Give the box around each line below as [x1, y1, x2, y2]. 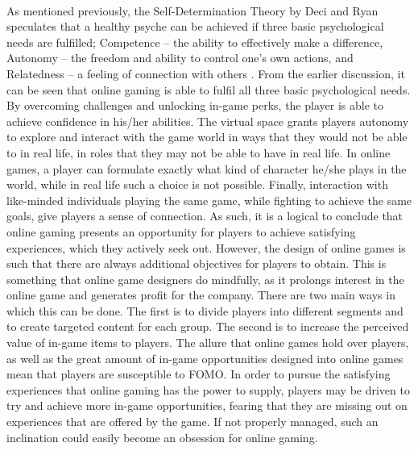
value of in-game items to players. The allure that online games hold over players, [6, 334, 409, 351]
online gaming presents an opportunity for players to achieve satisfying [6, 223, 356, 240]
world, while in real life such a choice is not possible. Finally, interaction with [6, 176, 388, 193]
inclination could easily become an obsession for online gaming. [6, 428, 318, 445]
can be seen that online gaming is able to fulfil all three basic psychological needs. [6, 81, 411, 98]
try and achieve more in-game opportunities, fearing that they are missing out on [6, 397, 408, 414]
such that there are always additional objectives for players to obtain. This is [6, 255, 387, 272]
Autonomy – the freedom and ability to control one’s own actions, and [6, 49, 354, 66]
